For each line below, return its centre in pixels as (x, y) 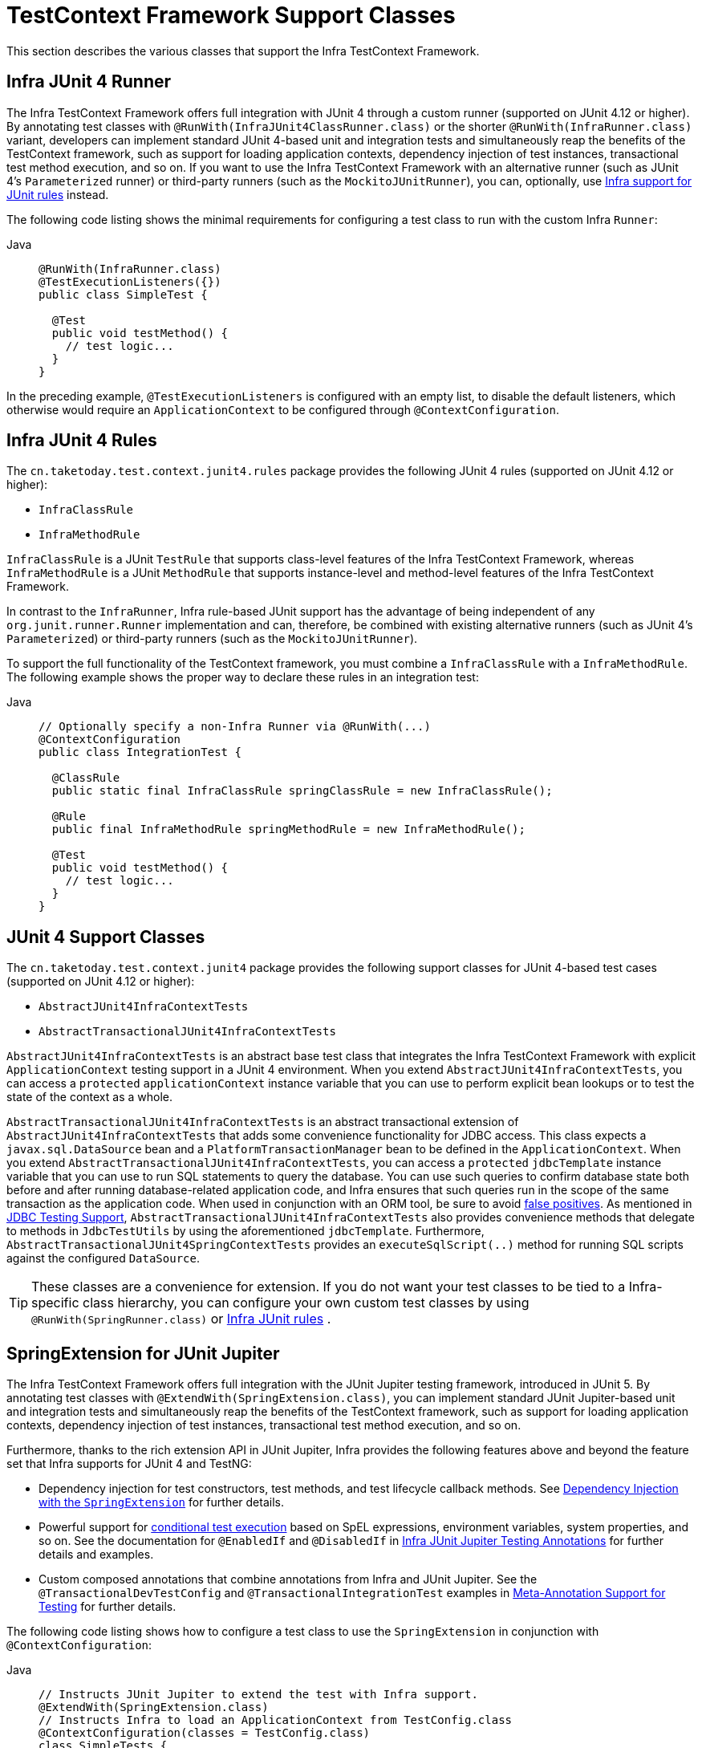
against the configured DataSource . (103, 1258)
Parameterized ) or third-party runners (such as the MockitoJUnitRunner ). (212, 639)
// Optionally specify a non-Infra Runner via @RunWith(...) (235, 727)
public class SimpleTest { (123, 294)
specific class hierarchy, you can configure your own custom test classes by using (280, 1303)
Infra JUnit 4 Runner (89, 82)
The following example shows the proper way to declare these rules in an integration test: (243, 677)
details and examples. (96, 1555)
